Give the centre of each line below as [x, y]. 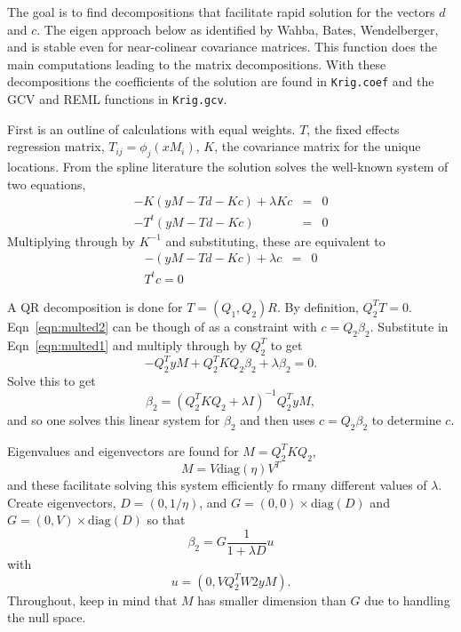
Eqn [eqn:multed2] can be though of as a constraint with [162, 326]
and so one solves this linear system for [114, 419]
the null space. [47, 617]
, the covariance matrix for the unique [318, 146]
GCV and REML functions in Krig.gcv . [117, 99]
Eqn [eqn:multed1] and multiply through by [127, 344]
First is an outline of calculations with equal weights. [151, 128]
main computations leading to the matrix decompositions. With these [197, 64]
